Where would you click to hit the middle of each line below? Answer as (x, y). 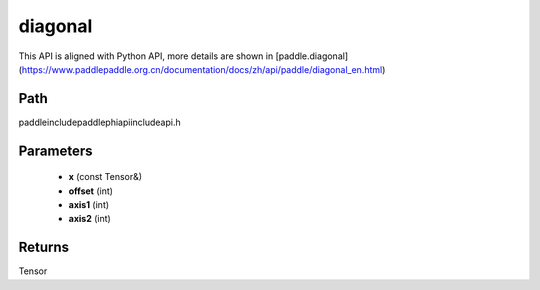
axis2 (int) (90, 219)
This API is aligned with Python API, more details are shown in (146, 56)
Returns (44, 247)
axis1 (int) (89, 205)
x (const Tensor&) (105, 177)
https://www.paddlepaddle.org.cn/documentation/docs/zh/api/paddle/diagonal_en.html (202, 69)
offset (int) (91, 191)
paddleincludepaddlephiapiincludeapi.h (99, 122)
